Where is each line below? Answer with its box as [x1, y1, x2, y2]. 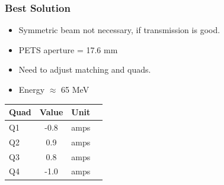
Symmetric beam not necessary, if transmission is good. [18, 24, 220, 36]
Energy [18, 83, 45, 95]
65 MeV [61, 83, 89, 95]
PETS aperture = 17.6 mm [18, 43, 118, 56]
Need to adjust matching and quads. [18, 63, 151, 76]
